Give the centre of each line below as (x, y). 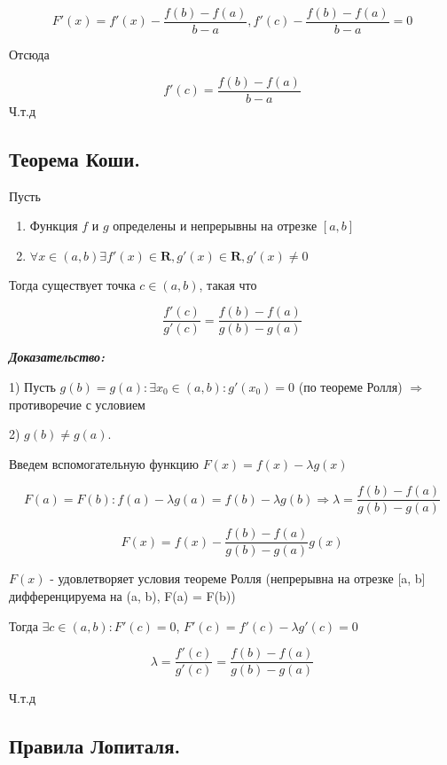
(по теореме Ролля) (350, 386)
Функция (54, 226)
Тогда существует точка (72, 284)
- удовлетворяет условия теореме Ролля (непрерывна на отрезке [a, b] (238, 578)
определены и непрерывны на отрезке (215, 226)
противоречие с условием (77, 404)
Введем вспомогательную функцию (104, 463)
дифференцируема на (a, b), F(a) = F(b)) (122, 596)
